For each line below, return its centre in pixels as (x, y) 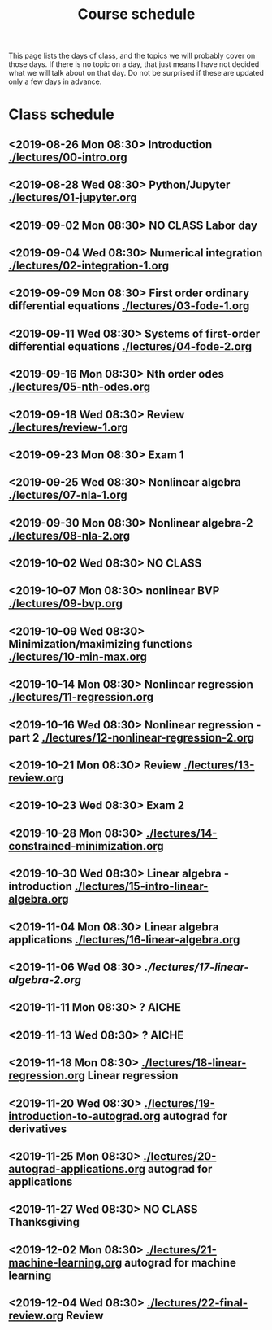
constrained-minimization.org (86, 846)
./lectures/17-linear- (197, 967)
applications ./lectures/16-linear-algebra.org (124, 940)
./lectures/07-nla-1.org (68, 495)
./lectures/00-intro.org (68, 157)
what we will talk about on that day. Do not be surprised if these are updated (136, 73)
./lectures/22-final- (197, 1303)
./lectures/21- (181, 1250)
